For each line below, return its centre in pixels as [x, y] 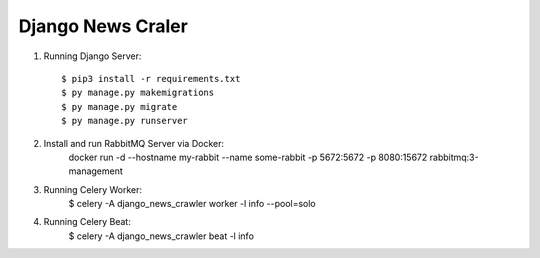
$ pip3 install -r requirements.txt [151, 78]
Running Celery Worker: [93, 189]
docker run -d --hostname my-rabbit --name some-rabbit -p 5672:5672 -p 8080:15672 [248, 157]
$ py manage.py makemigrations [138, 93]
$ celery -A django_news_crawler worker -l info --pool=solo [192, 204]
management [96, 171]
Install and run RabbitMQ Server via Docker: [134, 143]
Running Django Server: [92, 56]
